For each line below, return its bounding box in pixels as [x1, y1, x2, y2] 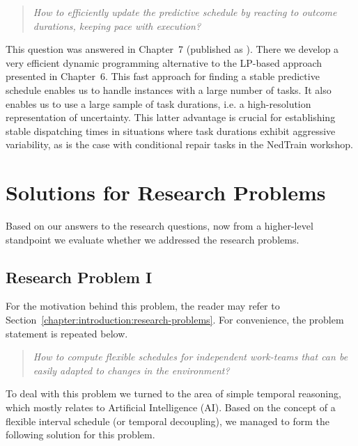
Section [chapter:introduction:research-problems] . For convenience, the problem [6, 312, 344, 327]
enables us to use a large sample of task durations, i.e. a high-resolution [6, 96, 311, 111]
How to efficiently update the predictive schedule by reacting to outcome [33, 5, 337, 19]
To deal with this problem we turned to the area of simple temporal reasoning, [6, 386, 341, 401]
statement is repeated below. [6, 326, 128, 340]
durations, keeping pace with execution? [33, 18, 201, 33]
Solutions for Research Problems [6, 178, 326, 207]
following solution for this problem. [6, 427, 155, 442]
